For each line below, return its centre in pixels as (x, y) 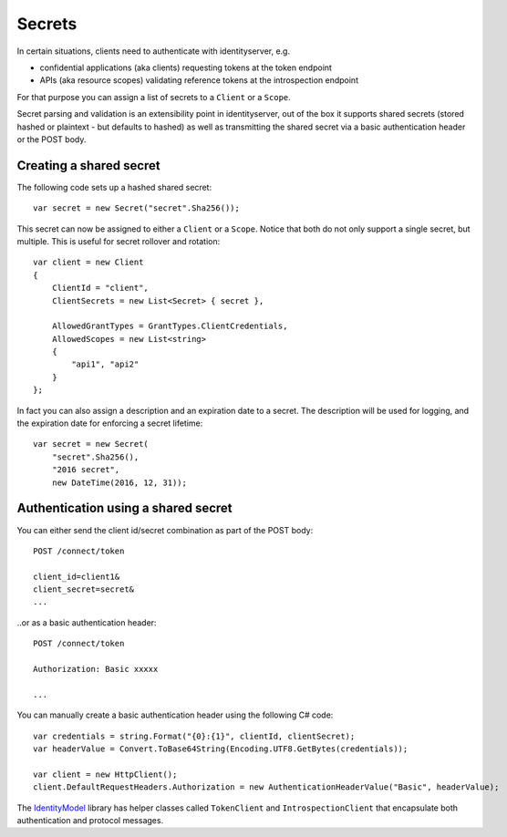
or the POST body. (52, 139)
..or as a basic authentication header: (87, 622)
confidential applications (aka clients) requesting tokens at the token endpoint (186, 67)
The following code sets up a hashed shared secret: (114, 187)
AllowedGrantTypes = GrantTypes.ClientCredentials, (170, 326)
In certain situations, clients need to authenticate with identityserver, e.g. (154, 51)
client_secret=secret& (84, 589)
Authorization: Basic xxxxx (96, 669)
